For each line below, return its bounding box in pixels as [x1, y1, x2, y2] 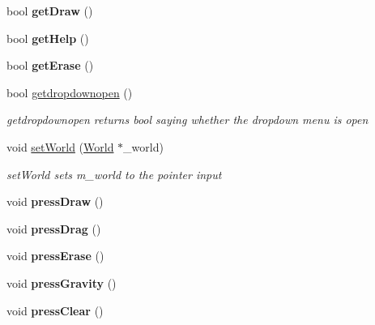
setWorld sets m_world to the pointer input [6, 165, 222, 182]
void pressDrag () [6, 220, 101, 237]
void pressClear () [6, 301, 104, 319]
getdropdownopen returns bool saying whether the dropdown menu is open [6, 111, 369, 128]
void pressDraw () [6, 193, 104, 210]
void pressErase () [6, 247, 104, 264]
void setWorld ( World [6, 138, 114, 155]
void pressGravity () [6, 274, 117, 291]
